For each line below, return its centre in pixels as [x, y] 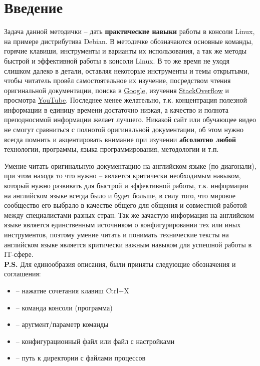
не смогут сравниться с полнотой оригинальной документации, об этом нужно [124, 129]
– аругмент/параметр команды [62, 324]
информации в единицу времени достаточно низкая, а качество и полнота [116, 109]
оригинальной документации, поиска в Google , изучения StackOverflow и [116, 90]
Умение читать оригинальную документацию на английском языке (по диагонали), [130, 165]
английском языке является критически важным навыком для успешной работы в [128, 244]
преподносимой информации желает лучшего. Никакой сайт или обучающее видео [130, 119]
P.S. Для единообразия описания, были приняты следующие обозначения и [120, 264]
